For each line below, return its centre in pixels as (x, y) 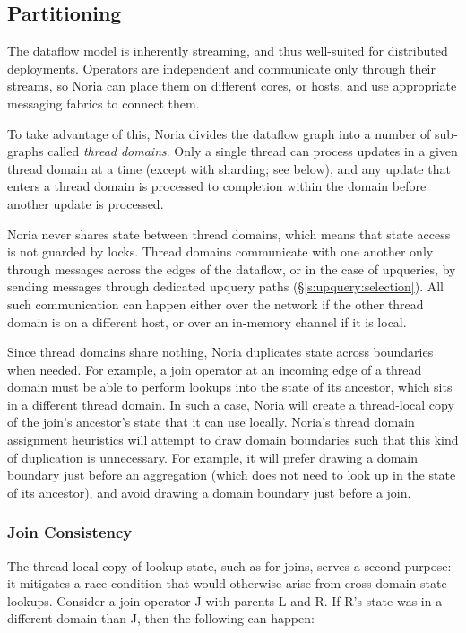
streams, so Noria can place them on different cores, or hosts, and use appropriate (232, 86)
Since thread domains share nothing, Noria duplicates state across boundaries (220, 352)
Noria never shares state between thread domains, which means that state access (229, 234)
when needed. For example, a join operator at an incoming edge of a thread (215, 369)
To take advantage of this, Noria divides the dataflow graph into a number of (219, 133)
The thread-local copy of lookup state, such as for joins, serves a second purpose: (229, 565)
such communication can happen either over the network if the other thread (216, 303)
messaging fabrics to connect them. (104, 103)
